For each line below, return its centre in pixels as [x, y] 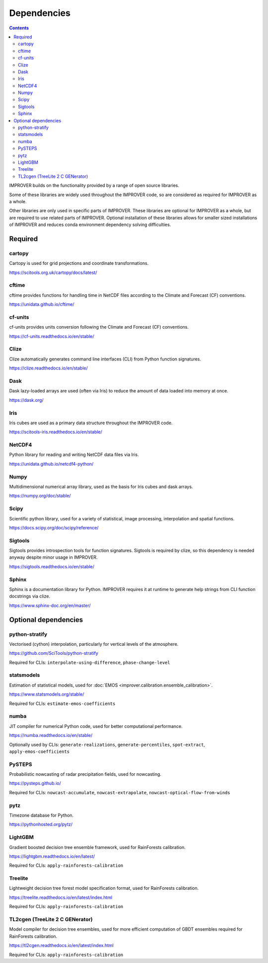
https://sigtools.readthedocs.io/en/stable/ [52, 566]
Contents [19, 28]
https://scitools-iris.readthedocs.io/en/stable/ [56, 432]
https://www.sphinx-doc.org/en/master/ [50, 605]
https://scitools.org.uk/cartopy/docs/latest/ [53, 272]
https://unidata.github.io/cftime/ [42, 304]
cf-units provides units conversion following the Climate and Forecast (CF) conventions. [99, 327]
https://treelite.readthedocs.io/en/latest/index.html [61, 897]
